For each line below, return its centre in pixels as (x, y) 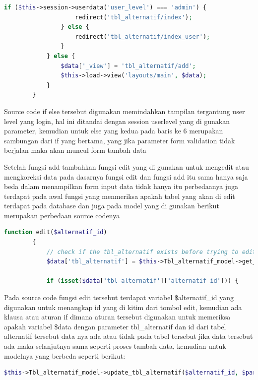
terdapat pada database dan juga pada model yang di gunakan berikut (112, 206)
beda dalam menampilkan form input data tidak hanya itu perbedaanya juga (121, 186)
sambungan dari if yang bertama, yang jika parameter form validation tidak (120, 140)
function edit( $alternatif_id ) (56, 232)
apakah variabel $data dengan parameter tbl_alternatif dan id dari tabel (115, 326)
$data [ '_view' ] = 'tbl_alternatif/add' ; (128, 66)
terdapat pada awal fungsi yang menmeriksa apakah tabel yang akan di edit (120, 196)
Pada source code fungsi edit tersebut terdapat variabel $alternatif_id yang (119, 297)
